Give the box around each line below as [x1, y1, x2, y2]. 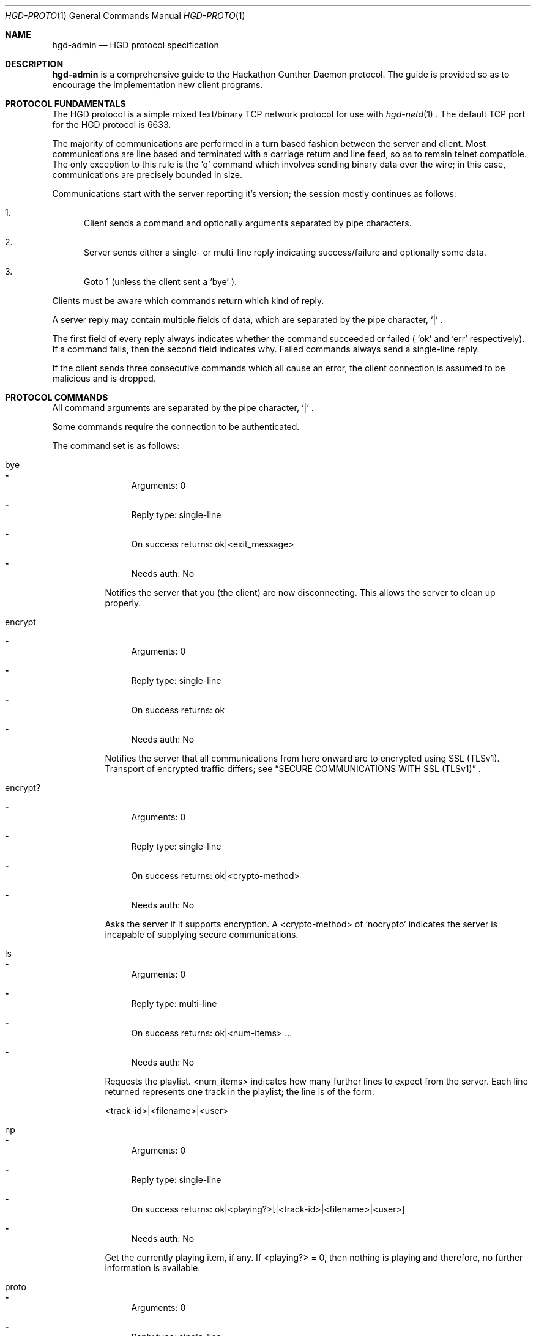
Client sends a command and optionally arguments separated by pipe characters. [84, 218, 412, 228]
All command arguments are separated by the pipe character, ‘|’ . [52, 403, 314, 413]
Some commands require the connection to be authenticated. [52, 421, 300, 432]
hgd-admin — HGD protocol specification [52, 40, 219, 50]
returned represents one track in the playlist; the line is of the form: [105, 1086, 374, 1097]
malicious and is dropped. [52, 373, 156, 384]
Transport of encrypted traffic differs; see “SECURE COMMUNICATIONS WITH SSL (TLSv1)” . [105, 763, 481, 774]
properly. [105, 598, 141, 608]
